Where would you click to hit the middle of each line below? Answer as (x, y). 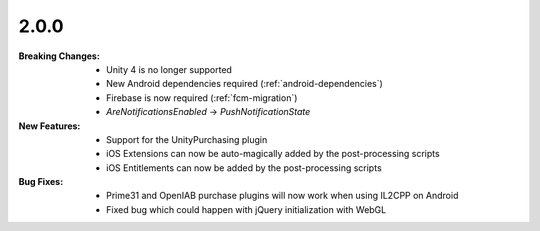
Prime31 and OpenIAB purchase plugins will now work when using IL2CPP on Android (282, 196)
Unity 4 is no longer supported (169, 69)
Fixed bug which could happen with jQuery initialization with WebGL (246, 209)
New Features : (49, 126)
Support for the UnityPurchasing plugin (187, 139)
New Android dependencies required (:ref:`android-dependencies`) (245, 84)
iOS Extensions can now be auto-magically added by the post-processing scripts (273, 154)
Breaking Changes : (59, 56)
